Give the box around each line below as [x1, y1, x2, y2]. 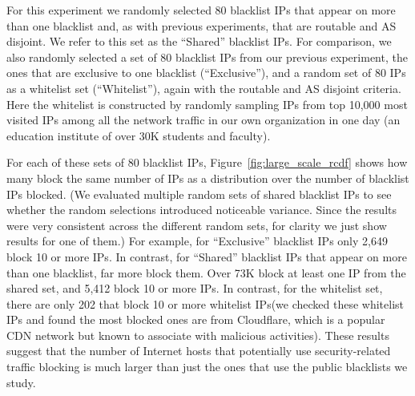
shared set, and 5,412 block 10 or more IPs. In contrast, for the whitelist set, [6, 280, 383, 297]
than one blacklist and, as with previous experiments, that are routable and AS [6, 17, 397, 34]
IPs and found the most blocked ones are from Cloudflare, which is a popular [6, 311, 385, 328]
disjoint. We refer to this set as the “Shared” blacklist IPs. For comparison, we [6, 33, 392, 50]
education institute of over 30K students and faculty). [6, 127, 271, 143]
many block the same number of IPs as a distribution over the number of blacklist [6, 169, 409, 186]
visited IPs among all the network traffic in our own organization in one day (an [6, 111, 401, 128]
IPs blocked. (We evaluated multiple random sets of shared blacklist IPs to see [6, 185, 392, 202]
